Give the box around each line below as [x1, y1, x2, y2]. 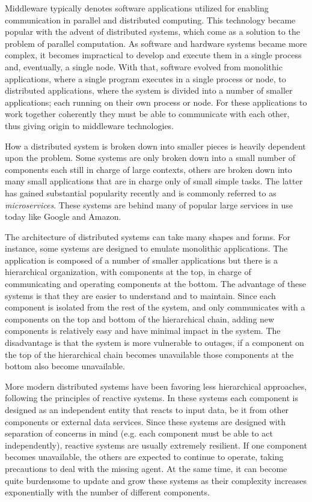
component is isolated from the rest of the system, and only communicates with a [5, 301, 305, 313]
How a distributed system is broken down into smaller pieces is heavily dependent [5, 139, 306, 152]
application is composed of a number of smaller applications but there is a [5, 253, 278, 266]
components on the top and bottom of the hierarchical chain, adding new [5, 312, 275, 325]
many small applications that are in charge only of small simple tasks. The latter [5, 175, 303, 187]
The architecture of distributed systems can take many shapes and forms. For [5, 230, 290, 243]
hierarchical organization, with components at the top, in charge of [5, 265, 251, 278]
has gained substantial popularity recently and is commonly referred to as [5, 186, 277, 199]
